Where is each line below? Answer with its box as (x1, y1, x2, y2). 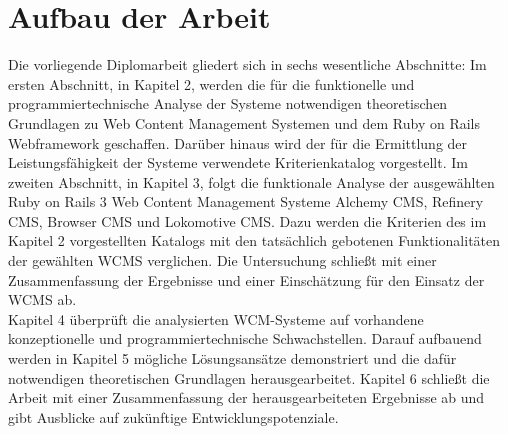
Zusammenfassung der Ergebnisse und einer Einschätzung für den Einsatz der (8, 269, 485, 290)
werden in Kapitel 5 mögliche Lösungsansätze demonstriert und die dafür (8, 348, 457, 369)
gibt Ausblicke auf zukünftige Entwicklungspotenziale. (8, 406, 339, 427)
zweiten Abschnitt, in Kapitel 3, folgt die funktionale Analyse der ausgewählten (8, 171, 495, 192)
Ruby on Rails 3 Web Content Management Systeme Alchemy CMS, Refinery (8, 191, 484, 212)
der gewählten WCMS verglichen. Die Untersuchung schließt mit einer (8, 250, 437, 271)
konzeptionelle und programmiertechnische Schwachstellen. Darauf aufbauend (8, 328, 482, 349)
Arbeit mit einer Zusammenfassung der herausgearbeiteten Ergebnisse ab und (8, 387, 485, 408)
